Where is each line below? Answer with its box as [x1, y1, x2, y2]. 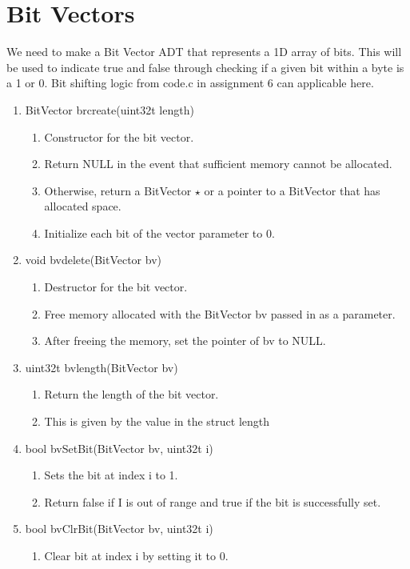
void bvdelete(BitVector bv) [25, 251, 161, 268]
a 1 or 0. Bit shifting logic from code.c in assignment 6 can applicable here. [6, 74, 374, 91]
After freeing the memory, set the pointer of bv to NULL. [44, 332, 326, 349]
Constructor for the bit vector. [44, 128, 194, 145]
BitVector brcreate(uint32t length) [25, 101, 194, 118]
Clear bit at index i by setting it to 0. [44, 547, 229, 563]
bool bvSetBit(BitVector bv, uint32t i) [25, 439, 213, 456]
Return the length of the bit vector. [44, 386, 219, 403]
